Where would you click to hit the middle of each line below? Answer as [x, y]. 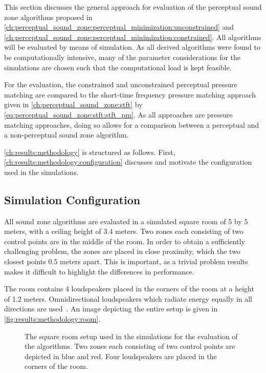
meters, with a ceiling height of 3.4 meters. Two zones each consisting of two [124, 231]
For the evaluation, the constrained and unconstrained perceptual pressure [121, 84]
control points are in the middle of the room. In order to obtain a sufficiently [125, 241]
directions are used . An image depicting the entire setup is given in [111, 309]
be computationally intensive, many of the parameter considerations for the [123, 57]
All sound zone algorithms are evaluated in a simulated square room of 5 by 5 [126, 221]
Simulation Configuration [72, 199]
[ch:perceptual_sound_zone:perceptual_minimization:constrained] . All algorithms [133, 37]
